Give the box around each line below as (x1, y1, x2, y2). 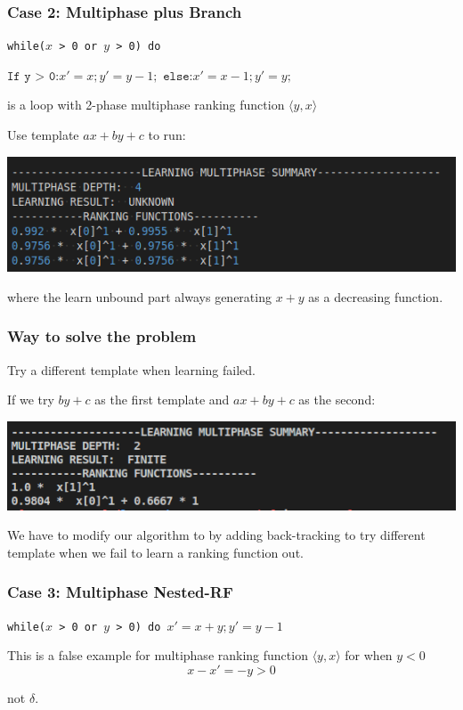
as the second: (298, 390, 376, 409)
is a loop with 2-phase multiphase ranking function (7, 95, 285, 114)
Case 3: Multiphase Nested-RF (7, 581, 233, 603)
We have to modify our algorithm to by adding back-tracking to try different (7, 526, 426, 544)
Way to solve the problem (7, 325, 197, 347)
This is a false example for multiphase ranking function (7, 646, 308, 665)
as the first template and (94, 390, 230, 409)
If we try (7, 390, 54, 409)
